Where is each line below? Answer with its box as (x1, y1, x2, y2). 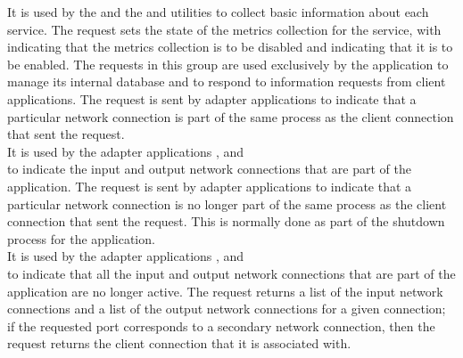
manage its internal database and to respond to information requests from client (7, 72, 446, 91)
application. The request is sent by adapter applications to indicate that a (7, 176, 412, 195)
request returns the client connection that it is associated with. (7, 334, 351, 353)
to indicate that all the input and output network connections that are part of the (7, 264, 456, 282)
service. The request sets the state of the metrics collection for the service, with (7, 20, 442, 38)
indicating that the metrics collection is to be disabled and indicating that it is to (7, 37, 453, 56)
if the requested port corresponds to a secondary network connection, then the (7, 316, 435, 335)
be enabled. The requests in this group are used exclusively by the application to (7, 54, 449, 73)
